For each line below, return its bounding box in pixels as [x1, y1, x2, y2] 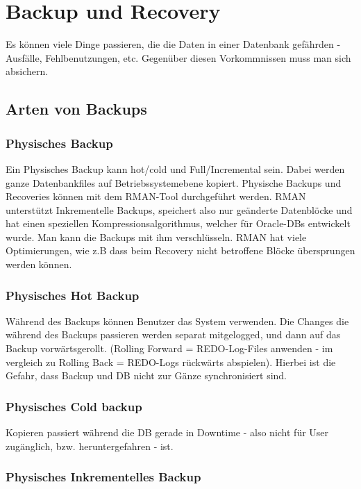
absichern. [6, 64, 49, 78]
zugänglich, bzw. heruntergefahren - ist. [6, 438, 174, 453]
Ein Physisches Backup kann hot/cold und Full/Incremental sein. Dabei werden [6, 161, 345, 176]
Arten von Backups [6, 98, 147, 119]
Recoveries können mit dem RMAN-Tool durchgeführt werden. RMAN [6, 189, 306, 204]
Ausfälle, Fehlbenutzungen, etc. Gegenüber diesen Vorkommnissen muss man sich [6, 50, 351, 65]
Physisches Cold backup [6, 397, 142, 415]
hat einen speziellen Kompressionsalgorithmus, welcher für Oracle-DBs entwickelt [6, 216, 351, 231]
